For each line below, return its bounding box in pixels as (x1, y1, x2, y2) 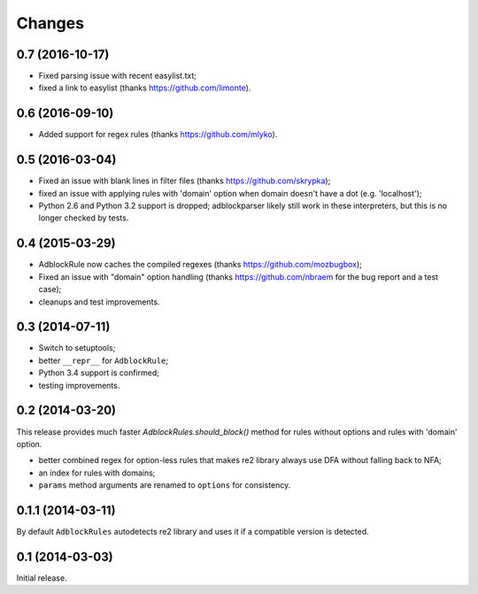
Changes (16, 13, 84, 33)
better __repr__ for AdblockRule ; (38, 355, 168, 366)
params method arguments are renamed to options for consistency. (38, 480, 291, 490)
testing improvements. (38, 380, 120, 390)
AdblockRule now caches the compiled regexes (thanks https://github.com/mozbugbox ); (38, 259, 363, 270)
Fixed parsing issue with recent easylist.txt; (38, 71, 197, 81)
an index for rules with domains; (38, 467, 156, 478)
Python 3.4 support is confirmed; (38, 367, 159, 378)
